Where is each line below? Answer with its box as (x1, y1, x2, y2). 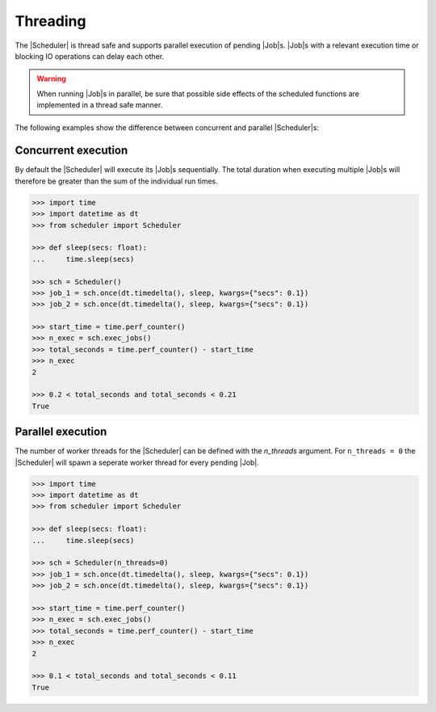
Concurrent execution (15, 144, 128, 158)
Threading (15, 12, 86, 30)
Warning (36, 74, 66, 84)
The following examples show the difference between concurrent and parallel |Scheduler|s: (15, 122, 319, 133)
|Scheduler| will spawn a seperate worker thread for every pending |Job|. (15, 457, 260, 467)
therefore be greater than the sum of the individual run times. (15, 176, 218, 186)
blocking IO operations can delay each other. (15, 51, 165, 61)
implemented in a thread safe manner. (36, 100, 163, 110)
